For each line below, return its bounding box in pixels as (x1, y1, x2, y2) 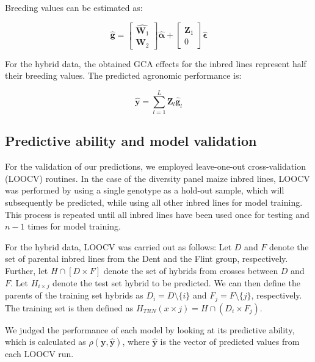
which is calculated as (5, 335, 86, 348)
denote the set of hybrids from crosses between (103, 264, 278, 277)
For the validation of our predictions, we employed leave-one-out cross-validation (5, 160, 306, 173)
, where (122, 335, 150, 348)
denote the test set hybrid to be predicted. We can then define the (52, 276, 300, 289)
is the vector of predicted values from (160, 335, 300, 348)
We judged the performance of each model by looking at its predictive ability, (5, 323, 295, 336)
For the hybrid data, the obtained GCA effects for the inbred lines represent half (5, 57, 306, 70)
